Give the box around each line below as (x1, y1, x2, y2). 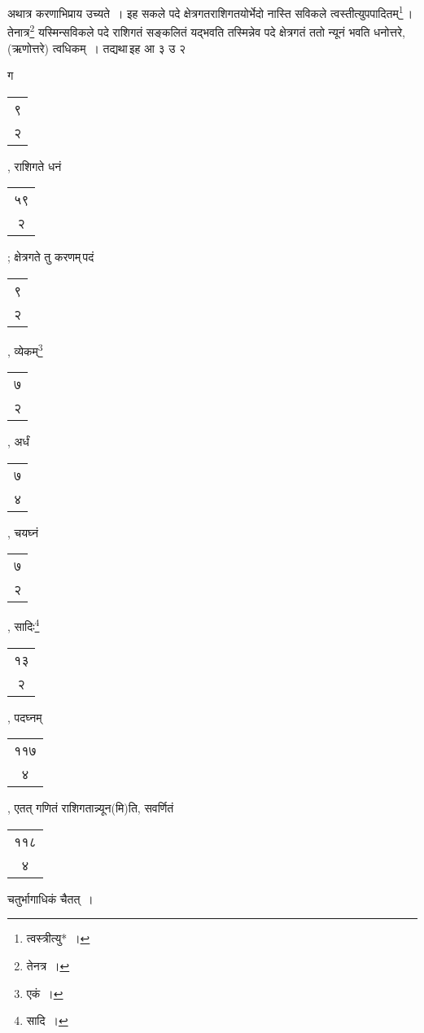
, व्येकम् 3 (7, 339, 43, 359)
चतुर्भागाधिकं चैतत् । (7, 890, 94, 907)
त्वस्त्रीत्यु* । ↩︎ (26, 930, 90, 947)
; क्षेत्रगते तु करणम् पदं (7, 248, 94, 265)
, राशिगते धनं (7, 157, 62, 174)
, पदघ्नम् (7, 708, 42, 725)
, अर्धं (7, 433, 29, 450)
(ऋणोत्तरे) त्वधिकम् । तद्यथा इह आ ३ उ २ (7, 39, 186, 56)
